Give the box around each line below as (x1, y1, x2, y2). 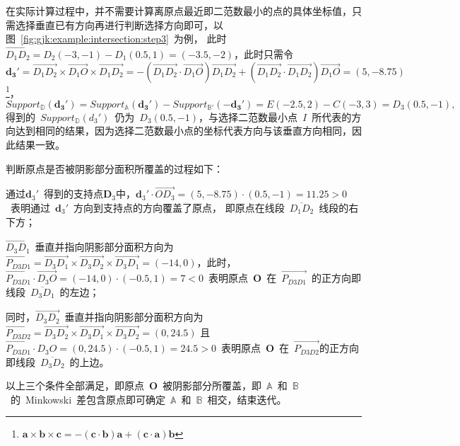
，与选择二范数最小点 (199, 109, 298, 124)
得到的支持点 (43, 186, 103, 201)
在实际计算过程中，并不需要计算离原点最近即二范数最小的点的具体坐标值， (6, 4, 352, 18)
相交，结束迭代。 (207, 391, 287, 406)
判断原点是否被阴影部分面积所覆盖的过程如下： (6, 161, 223, 176)
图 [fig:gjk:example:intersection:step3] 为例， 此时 (6, 31, 227, 46)
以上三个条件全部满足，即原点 (6, 378, 144, 393)
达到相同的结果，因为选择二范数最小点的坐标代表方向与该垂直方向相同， (15, 123, 352, 138)
